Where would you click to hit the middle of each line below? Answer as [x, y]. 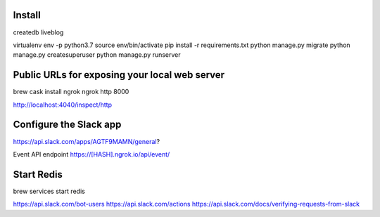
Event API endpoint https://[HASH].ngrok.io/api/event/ [91, 154]
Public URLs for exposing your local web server [119, 75]
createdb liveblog [38, 32]
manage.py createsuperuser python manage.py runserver [97, 55]
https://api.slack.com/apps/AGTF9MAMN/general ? [87, 141]
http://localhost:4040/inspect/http [63, 105]
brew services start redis [49, 191]
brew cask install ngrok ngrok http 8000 [71, 92]
